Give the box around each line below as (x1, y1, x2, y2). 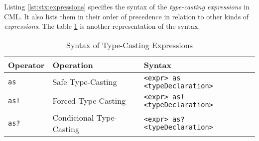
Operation (52, 59, 93, 70)
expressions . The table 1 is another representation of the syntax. (4, 21, 200, 31)
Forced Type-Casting (52, 95, 126, 107)
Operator (8, 59, 45, 70)
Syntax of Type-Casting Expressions (66, 39, 193, 51)
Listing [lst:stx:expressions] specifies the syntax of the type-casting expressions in (4, 1, 250, 11)
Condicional (52, 111, 94, 123)
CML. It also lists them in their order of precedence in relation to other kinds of (4, 11, 249, 21)
